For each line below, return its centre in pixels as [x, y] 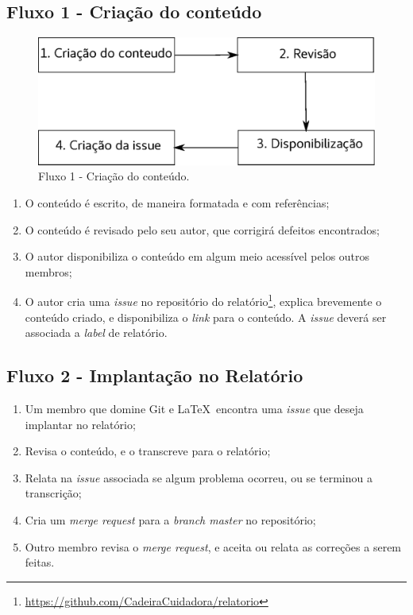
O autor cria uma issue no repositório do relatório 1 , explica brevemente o [203, 300]
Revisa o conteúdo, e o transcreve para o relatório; [148, 451]
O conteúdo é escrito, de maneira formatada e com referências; [177, 203]
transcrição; [53, 493]
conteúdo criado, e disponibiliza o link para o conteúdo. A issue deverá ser [206, 317]
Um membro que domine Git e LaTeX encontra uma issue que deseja [194, 409]
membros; [48, 271]
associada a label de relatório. [96, 333]
